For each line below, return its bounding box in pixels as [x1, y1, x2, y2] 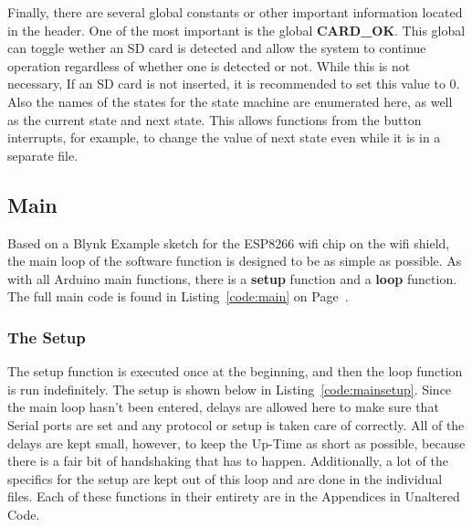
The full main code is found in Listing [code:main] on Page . [7, 287, 349, 306]
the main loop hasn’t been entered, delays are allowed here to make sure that [7, 397, 439, 416]
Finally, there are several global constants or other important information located [7, 3, 463, 21]
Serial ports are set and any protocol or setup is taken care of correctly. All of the [7, 415, 465, 434]
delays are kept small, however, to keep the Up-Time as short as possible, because [7, 433, 466, 452]
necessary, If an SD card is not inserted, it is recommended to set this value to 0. [7, 74, 460, 93]
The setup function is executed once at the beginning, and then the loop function [7, 362, 463, 381]
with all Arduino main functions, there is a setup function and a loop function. [7, 269, 457, 288]
